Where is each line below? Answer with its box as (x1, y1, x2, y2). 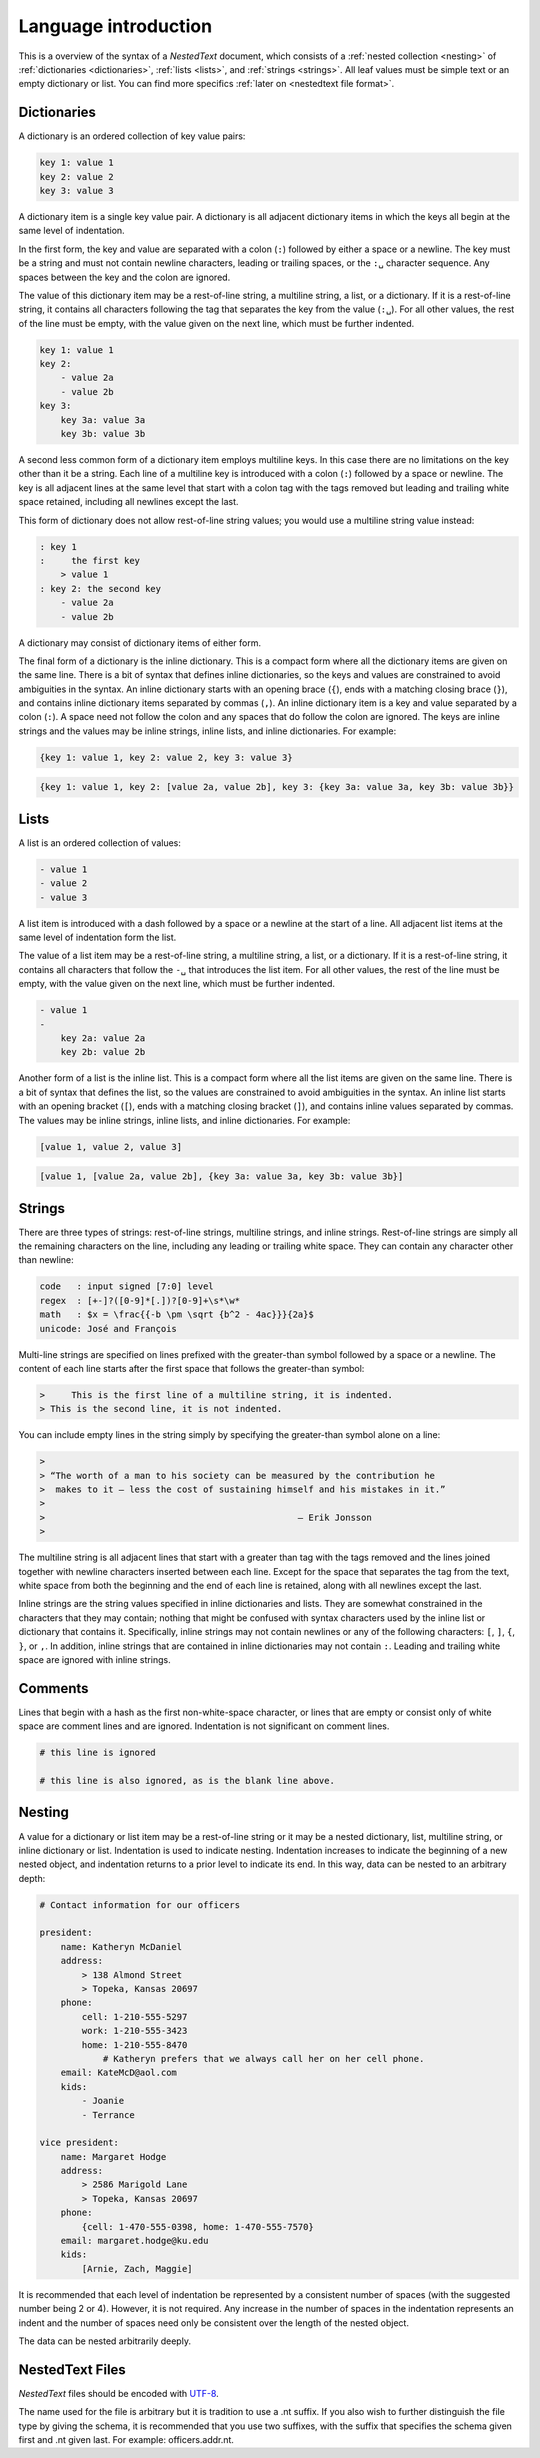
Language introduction (18, 15, 213, 37)
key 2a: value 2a (60, 1033, 146, 1044)
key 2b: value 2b (60, 1046, 146, 1058)
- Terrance (81, 2109, 135, 2120)
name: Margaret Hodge (60, 2151, 167, 2162)
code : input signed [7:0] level (39, 1281, 214, 1292)
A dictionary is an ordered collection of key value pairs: (18, 130, 246, 142)
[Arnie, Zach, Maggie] (81, 2263, 194, 2274)
